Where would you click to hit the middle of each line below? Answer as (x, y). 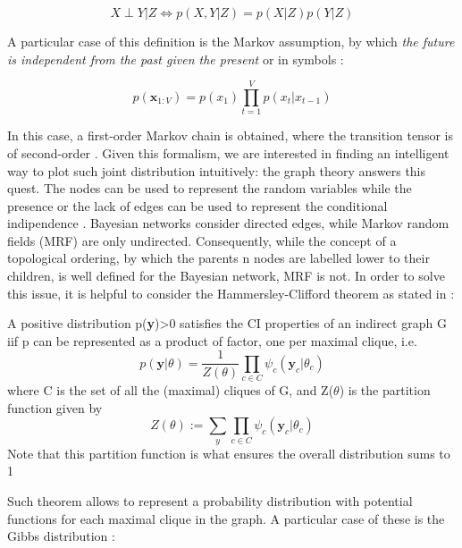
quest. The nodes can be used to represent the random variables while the (210, 188)
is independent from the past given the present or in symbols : (176, 59)
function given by (55, 407)
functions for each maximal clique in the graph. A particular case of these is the (226, 518)
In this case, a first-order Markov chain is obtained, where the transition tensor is (230, 135)
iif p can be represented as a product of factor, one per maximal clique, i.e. (212, 340)
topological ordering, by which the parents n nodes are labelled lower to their (218, 258)
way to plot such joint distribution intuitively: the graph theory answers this (217, 170)
